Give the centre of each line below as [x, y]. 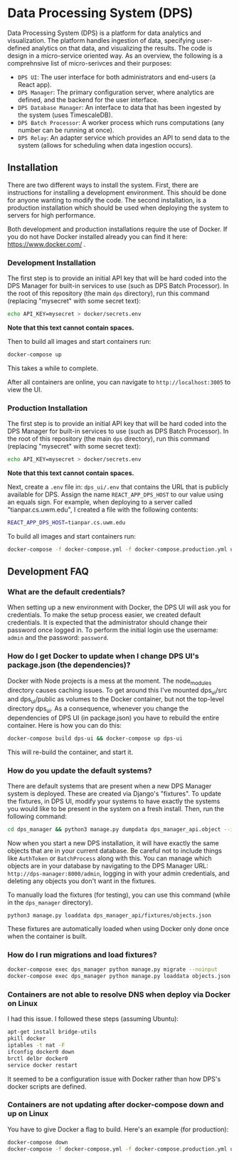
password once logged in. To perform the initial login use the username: [113, 630]
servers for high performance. [52, 215]
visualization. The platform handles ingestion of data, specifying [101, 40]
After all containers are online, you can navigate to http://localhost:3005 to [119, 382]
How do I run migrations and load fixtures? [83, 955]
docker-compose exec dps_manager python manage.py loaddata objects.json [119, 976]
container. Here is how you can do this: [65, 725]
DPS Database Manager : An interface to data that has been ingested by [119, 107]
